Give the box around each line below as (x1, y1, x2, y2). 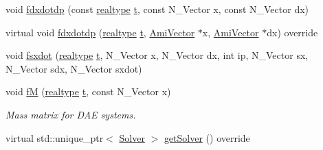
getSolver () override (164, 130, 250, 145)
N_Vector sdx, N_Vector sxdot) (5, 61, 142, 75)
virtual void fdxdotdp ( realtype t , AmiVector (5, 25, 195, 39)
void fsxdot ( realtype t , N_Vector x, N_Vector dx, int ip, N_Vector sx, (5, 48, 309, 62)
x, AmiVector (202, 25, 259, 39)
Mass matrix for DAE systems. (5, 107, 136, 121)
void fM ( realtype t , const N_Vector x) (5, 84, 171, 99)
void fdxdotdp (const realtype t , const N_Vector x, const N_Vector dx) (5, 2, 309, 16)
